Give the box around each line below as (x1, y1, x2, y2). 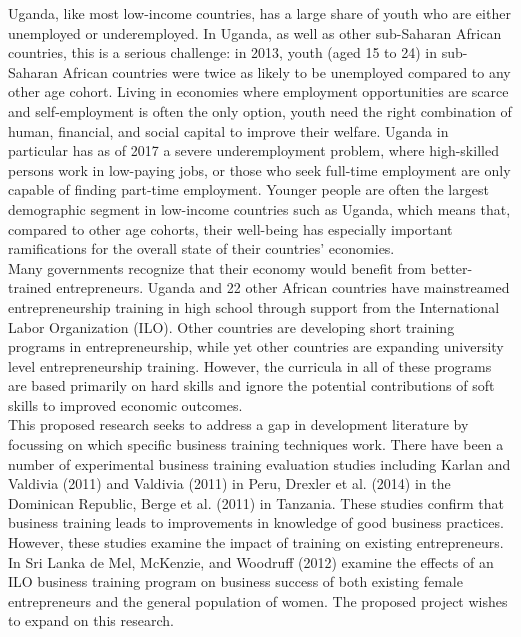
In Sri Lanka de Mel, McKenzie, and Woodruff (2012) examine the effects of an (8, 551, 494, 572)
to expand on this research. (8, 610, 174, 631)
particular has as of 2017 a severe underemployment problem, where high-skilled (8, 140, 499, 161)
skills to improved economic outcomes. (8, 394, 243, 415)
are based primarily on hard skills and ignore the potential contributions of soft (8, 375, 495, 396)
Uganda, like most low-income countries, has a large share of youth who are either (8, 3, 511, 23)
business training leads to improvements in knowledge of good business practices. (8, 512, 504, 533)
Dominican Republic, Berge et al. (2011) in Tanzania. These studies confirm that (8, 492, 504, 513)
